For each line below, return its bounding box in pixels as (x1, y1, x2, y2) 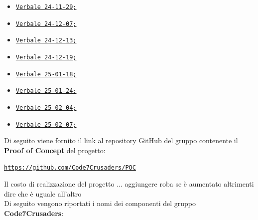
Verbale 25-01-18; (15, 70, 77, 78)
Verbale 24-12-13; (15, 37, 77, 44)
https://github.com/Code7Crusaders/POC (4, 164, 136, 172)
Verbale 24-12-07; (15, 20, 77, 27)
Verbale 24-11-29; (15, 3, 77, 10)
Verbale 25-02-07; (15, 121, 77, 128)
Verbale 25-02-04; (15, 104, 77, 111)
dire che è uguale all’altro (4, 188, 82, 199)
